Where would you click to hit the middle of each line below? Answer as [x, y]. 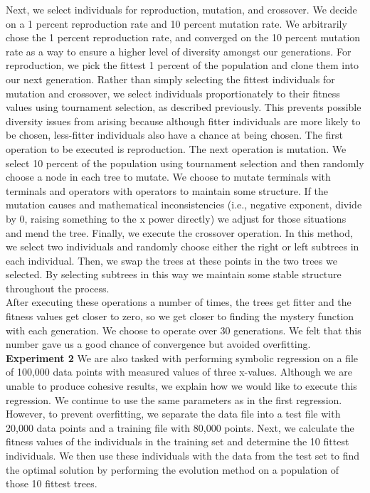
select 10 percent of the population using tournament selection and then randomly [185, 163]
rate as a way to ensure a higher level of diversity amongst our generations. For [179, 51]
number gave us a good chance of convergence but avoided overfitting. [158, 344]
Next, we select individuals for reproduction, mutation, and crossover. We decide [181, 9]
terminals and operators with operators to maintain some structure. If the [167, 190]
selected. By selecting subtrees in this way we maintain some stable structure [174, 274]
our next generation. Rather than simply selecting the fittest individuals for [170, 79]
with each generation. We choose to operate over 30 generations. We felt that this [184, 330]
